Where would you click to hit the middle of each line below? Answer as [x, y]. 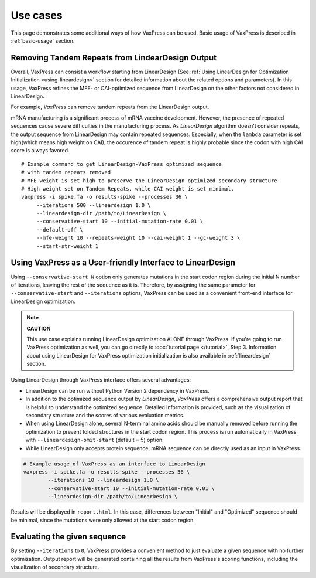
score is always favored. [40, 151]
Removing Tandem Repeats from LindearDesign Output [114, 58]
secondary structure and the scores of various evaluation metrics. [105, 416]
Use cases [37, 15]
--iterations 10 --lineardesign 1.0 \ [103, 480]
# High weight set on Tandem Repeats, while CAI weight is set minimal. [128, 188]
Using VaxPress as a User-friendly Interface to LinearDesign [123, 263]
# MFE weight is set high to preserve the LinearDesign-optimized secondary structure [149, 181]
